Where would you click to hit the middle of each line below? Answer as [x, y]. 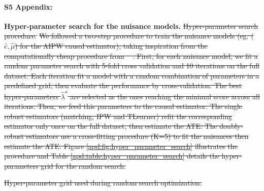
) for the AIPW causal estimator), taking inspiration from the [111, 45]
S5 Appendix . [28, 6]
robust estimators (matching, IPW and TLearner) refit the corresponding [118, 116]
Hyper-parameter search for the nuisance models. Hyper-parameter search [131, 26]
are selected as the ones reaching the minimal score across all [165, 96]
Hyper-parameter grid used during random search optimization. [103, 183]
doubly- [231, 126]
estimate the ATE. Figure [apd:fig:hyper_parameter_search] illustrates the [121, 146]
